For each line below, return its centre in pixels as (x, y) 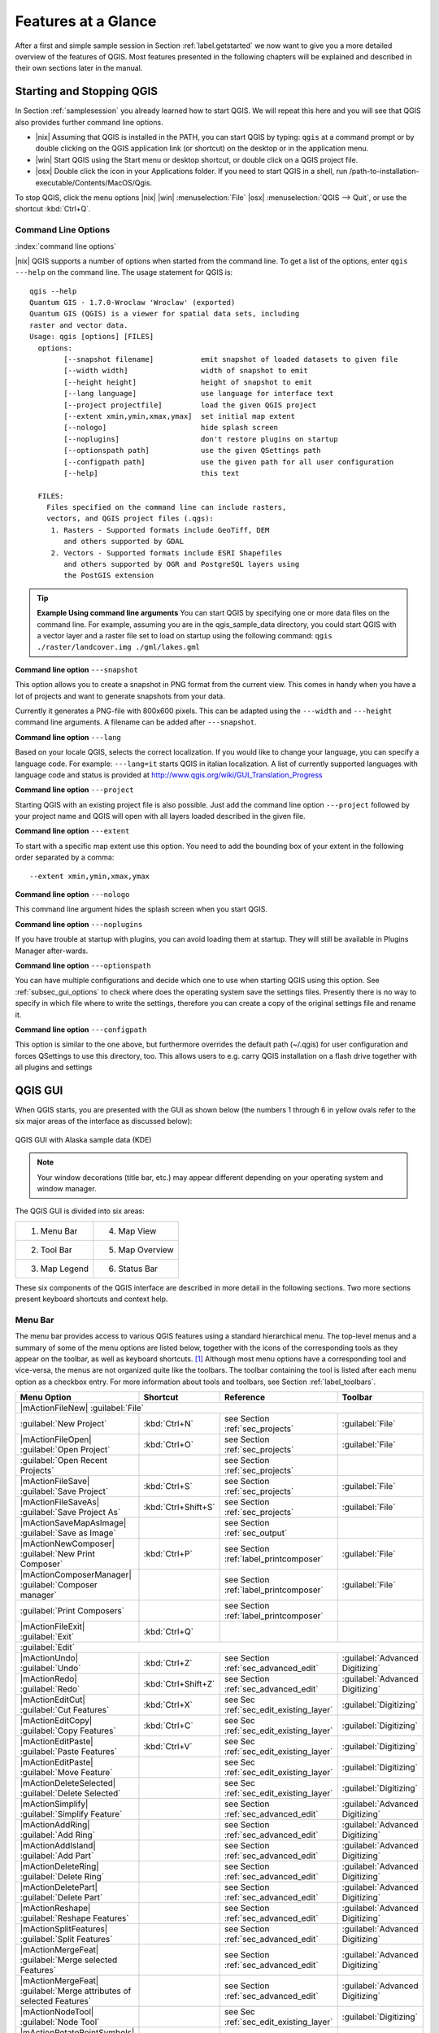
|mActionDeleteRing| (59, 1866)
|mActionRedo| (48, 1679)
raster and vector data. (79, 325)
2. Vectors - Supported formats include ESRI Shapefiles (167, 553)
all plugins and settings (54, 1067)
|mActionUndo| (49, 1658)
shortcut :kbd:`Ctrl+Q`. (53, 209)
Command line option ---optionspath (83, 965)
